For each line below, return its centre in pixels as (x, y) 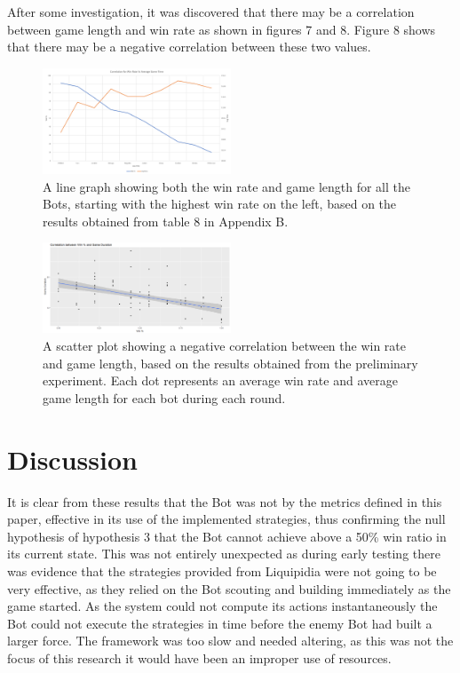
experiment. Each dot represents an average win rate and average (220, 380)
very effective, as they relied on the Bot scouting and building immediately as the (229, 588)
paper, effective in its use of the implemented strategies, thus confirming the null (226, 519)
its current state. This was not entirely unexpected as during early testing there (224, 554)
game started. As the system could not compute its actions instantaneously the (222, 606)
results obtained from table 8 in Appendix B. (166, 221)
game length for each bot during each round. (164, 397)
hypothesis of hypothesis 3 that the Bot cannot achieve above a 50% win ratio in (227, 536)
